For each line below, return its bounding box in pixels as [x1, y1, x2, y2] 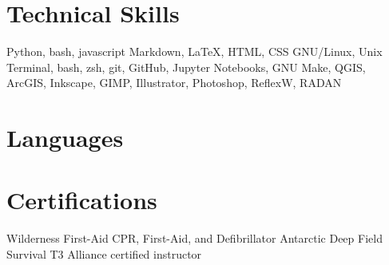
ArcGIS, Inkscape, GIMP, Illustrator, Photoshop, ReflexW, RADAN [6, 74, 342, 91]
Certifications [6, 184, 157, 216]
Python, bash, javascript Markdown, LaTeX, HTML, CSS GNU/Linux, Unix [6, 43, 383, 60]
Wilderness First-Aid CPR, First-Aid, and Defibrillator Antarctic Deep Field [6, 230, 383, 247]
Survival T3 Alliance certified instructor [6, 246, 202, 262]
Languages [6, 121, 124, 154]
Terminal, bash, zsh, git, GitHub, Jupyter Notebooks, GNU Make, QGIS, [6, 58, 366, 75]
